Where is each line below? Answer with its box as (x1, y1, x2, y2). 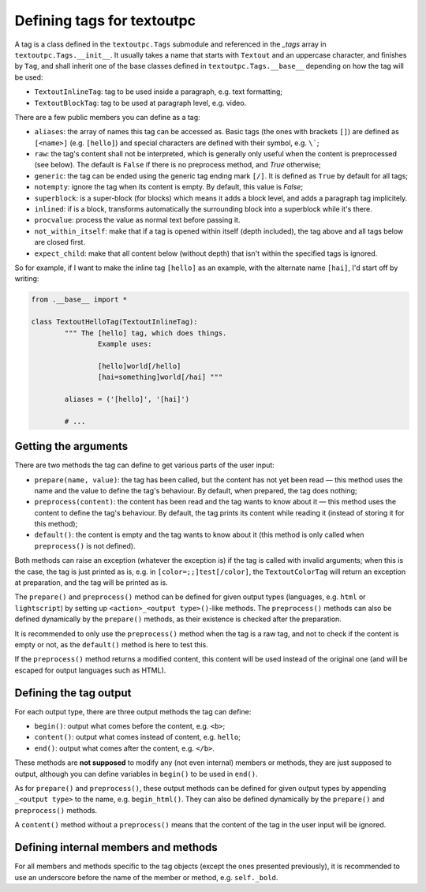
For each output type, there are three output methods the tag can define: (14, 706, 252, 716)
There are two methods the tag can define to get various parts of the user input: (14, 460, 275, 470)
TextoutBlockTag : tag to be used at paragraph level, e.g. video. (34, 98, 247, 107)
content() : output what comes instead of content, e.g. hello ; (34, 733, 241, 742)
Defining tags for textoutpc (14, 12, 196, 29)
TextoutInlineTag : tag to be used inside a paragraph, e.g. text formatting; (34, 87, 283, 96)
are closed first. (34, 238, 86, 247)
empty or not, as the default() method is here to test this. (14, 640, 208, 649)
